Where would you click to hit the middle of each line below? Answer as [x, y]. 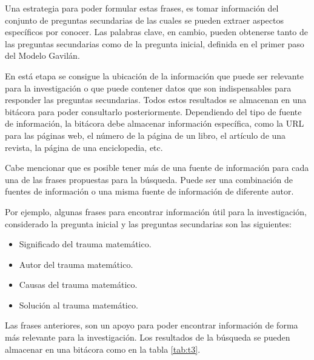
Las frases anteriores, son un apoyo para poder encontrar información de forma [152, 325]
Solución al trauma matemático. [78, 305]
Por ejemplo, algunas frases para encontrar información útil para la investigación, [156, 211]
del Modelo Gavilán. [42, 55]
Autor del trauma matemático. [76, 264]
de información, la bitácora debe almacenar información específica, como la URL [155, 123]
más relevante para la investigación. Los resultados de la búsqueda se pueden [148, 337]
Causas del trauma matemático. [78, 285]
